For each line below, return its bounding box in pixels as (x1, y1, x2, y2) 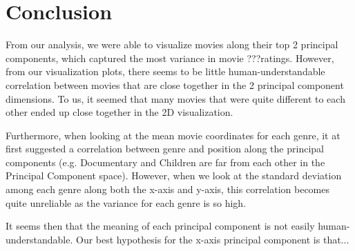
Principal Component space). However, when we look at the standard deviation (6, 168, 342, 183)
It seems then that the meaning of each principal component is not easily (6, 219, 315, 233)
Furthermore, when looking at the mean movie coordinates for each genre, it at (6, 128, 340, 142)
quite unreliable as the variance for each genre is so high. (6, 195, 247, 210)
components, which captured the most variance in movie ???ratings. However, (6, 50, 334, 65)
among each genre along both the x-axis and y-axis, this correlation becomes (6, 182, 330, 197)
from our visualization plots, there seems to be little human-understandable (6, 64, 325, 79)
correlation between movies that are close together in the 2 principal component (6, 77, 344, 92)
